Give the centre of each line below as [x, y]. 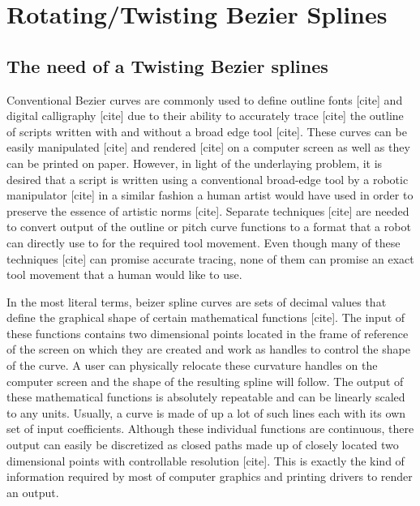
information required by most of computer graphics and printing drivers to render [210, 476]
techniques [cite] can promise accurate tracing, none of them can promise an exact [210, 258]
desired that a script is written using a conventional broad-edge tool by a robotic [208, 179]
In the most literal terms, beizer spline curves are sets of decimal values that [197, 301]
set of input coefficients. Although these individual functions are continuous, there [210, 429]
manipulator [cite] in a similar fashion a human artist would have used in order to [210, 195]
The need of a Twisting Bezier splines [167, 65]
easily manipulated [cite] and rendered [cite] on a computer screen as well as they [208, 147]
